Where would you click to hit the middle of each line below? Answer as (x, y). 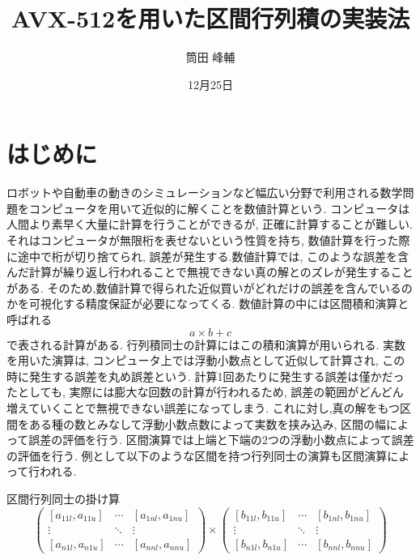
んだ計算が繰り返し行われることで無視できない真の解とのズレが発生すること (210, 272)
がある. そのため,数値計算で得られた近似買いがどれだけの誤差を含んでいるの (210, 287)
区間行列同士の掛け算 (63, 498)
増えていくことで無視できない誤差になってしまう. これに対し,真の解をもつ (204, 407)
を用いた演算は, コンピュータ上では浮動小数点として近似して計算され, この (206, 360)
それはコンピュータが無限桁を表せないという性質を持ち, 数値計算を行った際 (208, 240)
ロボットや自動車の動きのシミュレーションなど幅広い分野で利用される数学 (205, 192)
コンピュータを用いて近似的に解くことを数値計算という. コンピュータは (219, 208)
